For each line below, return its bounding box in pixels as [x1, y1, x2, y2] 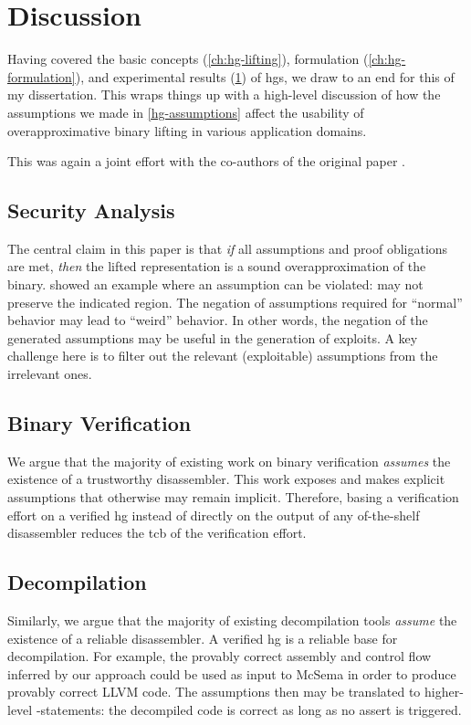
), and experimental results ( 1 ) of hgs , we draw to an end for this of [75, 67, 455, 86]
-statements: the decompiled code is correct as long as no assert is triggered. [36, 699, 462, 719]
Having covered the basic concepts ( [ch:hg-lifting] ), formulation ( [7, 49, 369, 68]
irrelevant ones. [7, 364, 92, 384]
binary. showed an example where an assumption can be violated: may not [7, 275, 424, 294]
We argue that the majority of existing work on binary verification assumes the [7, 451, 451, 470]
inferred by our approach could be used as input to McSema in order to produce [7, 664, 456, 683]
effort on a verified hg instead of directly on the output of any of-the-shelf [7, 505, 420, 524]
